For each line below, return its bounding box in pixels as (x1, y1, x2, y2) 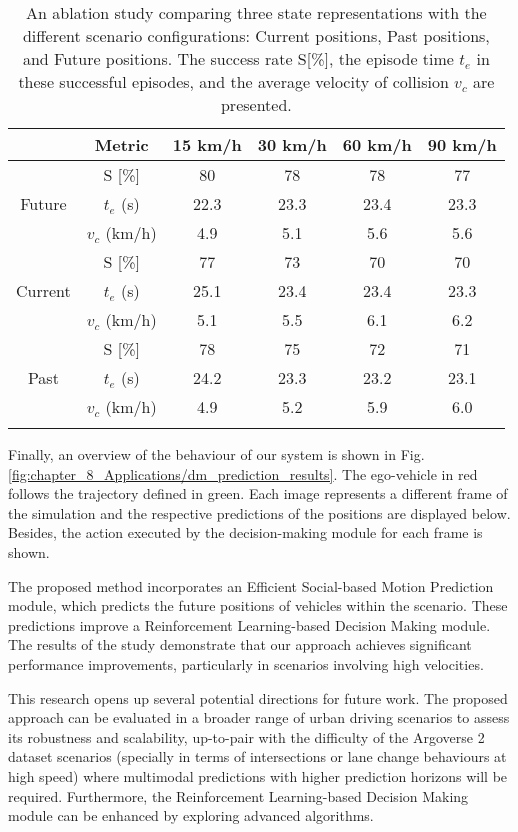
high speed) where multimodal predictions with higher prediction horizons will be (8, 765, 508, 786)
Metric (94, 133, 149, 156)
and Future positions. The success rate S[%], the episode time (22, 47, 454, 70)
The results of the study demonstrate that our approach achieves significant (8, 634, 472, 655)
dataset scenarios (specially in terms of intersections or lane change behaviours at (8, 746, 507, 767)
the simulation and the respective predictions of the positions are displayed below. (8, 502, 511, 523)
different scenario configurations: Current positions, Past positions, (22, 24, 490, 47)
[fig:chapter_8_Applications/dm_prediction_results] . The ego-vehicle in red (8, 463, 478, 484)
